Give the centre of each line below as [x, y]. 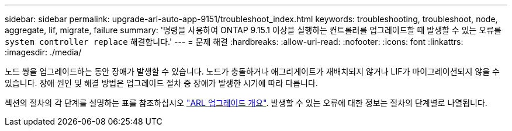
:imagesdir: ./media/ [43, 52]
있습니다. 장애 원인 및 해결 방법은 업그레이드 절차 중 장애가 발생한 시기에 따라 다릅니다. [161, 83]
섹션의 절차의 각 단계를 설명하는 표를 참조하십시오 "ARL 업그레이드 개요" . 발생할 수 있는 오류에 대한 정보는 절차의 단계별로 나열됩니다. [246, 103]
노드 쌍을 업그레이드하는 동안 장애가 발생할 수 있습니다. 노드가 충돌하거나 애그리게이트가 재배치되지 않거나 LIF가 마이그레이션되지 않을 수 [252, 71]
